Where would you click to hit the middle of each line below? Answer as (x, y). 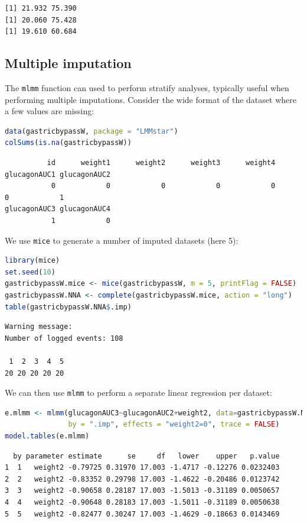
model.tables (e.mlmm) (47, 436)
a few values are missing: (50, 111)
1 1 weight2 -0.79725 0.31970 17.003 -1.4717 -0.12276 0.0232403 (142, 468)
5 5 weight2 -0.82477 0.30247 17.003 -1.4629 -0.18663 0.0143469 (142, 514)
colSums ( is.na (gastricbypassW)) (68, 143)
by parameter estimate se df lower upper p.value (146, 456)
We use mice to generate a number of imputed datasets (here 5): (122, 240)
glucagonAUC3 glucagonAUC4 (58, 209)
